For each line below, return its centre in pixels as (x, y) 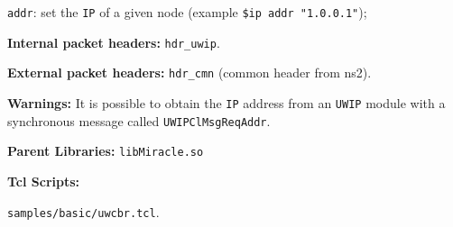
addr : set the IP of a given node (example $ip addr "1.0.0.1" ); (187, 12)
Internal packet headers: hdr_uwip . (114, 42)
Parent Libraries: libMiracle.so (106, 151)
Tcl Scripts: (44, 181)
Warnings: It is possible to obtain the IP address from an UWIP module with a (226, 102)
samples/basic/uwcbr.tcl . (83, 211)
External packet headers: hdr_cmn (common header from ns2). (190, 73)
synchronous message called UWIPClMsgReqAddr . (139, 120)
